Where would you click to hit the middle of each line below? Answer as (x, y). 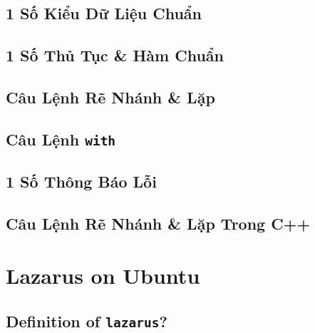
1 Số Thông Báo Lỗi (81, 181)
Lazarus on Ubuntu (103, 276)
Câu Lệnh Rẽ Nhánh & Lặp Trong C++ (158, 223)
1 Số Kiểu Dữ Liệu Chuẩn (104, 13)
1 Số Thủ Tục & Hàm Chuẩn (115, 55)
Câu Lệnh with (61, 139)
